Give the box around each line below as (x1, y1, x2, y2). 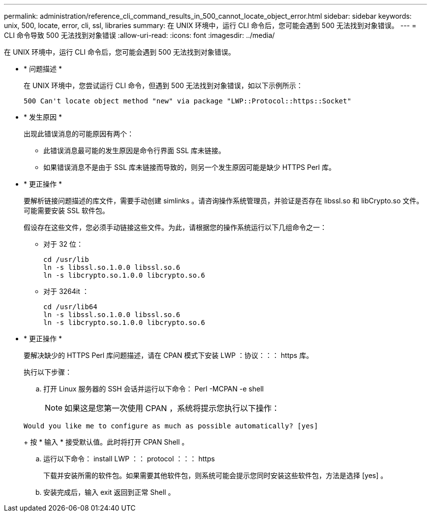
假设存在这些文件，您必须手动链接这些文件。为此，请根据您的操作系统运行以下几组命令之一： (24, 223, 327, 231)
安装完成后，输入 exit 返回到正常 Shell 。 (43, 488, 175, 496)
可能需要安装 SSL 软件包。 (24, 206, 109, 215)
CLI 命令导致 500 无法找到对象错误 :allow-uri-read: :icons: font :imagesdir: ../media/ (4, 31, 275, 39)
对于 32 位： (43, 240, 84, 248)
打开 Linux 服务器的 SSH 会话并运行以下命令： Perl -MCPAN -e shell (43, 385, 264, 393)
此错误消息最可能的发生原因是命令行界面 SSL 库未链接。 (43, 146, 225, 155)
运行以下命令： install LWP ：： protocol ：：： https (43, 454, 215, 463)
